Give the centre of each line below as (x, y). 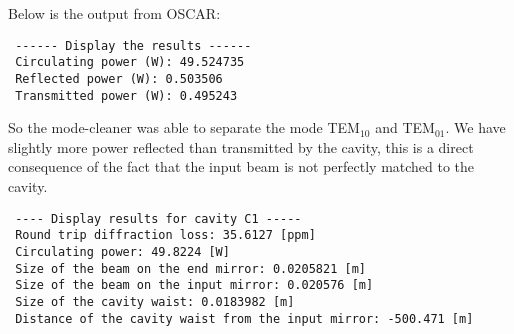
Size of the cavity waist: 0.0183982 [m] (155, 301)
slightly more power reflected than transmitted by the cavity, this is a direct (241, 146)
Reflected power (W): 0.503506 (119, 78)
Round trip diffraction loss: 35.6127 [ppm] (165, 235)
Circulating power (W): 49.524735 (130, 62)
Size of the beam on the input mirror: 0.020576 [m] (194, 285)
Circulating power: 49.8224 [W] (122, 251)
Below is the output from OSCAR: (114, 13)
